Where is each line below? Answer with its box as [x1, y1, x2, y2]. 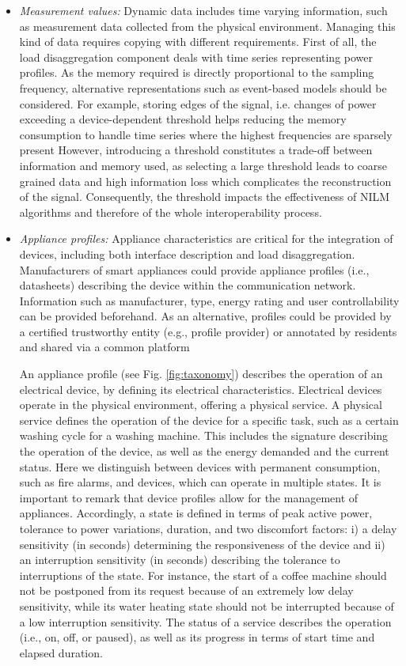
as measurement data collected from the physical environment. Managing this [19, 17, 396, 34]
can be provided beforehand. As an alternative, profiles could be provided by [19, 308, 392, 324]
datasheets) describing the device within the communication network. [19, 277, 356, 293]
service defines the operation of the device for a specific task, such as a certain [19, 411, 399, 428]
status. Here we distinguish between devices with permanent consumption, [19, 458, 381, 475]
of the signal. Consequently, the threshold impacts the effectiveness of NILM [19, 188, 390, 205]
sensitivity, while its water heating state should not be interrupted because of [19, 597, 394, 614]
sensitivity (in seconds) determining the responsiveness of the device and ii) [19, 535, 385, 552]
